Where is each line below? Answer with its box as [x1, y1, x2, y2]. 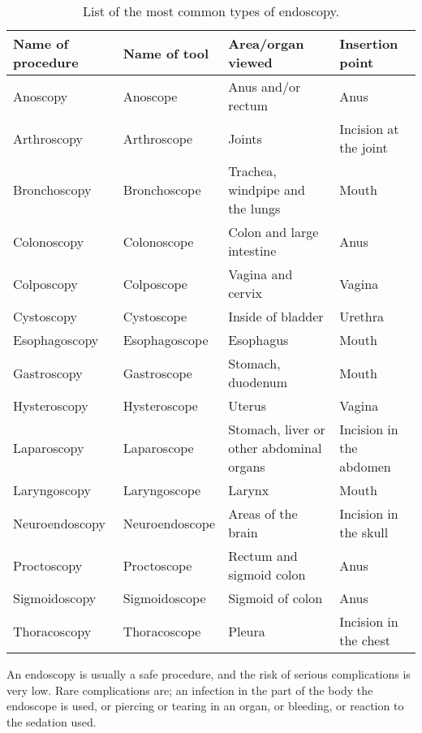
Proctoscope [123, 555, 192, 575]
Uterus [228, 396, 266, 415]
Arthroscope [123, 128, 193, 148]
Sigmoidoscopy [13, 589, 97, 607]
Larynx [228, 481, 269, 499]
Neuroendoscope [123, 513, 216, 533]
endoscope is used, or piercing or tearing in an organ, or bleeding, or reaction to [6, 697, 404, 714]
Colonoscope [123, 231, 194, 251]
